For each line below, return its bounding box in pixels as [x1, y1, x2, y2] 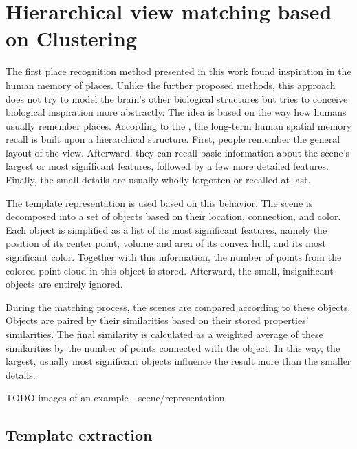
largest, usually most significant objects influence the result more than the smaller [6, 354, 351, 368]
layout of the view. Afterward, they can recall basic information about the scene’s [6, 145, 350, 159]
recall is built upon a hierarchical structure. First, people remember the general [6, 132, 340, 146]
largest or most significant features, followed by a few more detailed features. [6, 159, 329, 173]
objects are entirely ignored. [6, 277, 123, 291]
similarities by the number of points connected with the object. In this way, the [6, 340, 340, 355]
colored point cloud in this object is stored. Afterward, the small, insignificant [6, 263, 334, 277]
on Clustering [6, 24, 137, 52]
